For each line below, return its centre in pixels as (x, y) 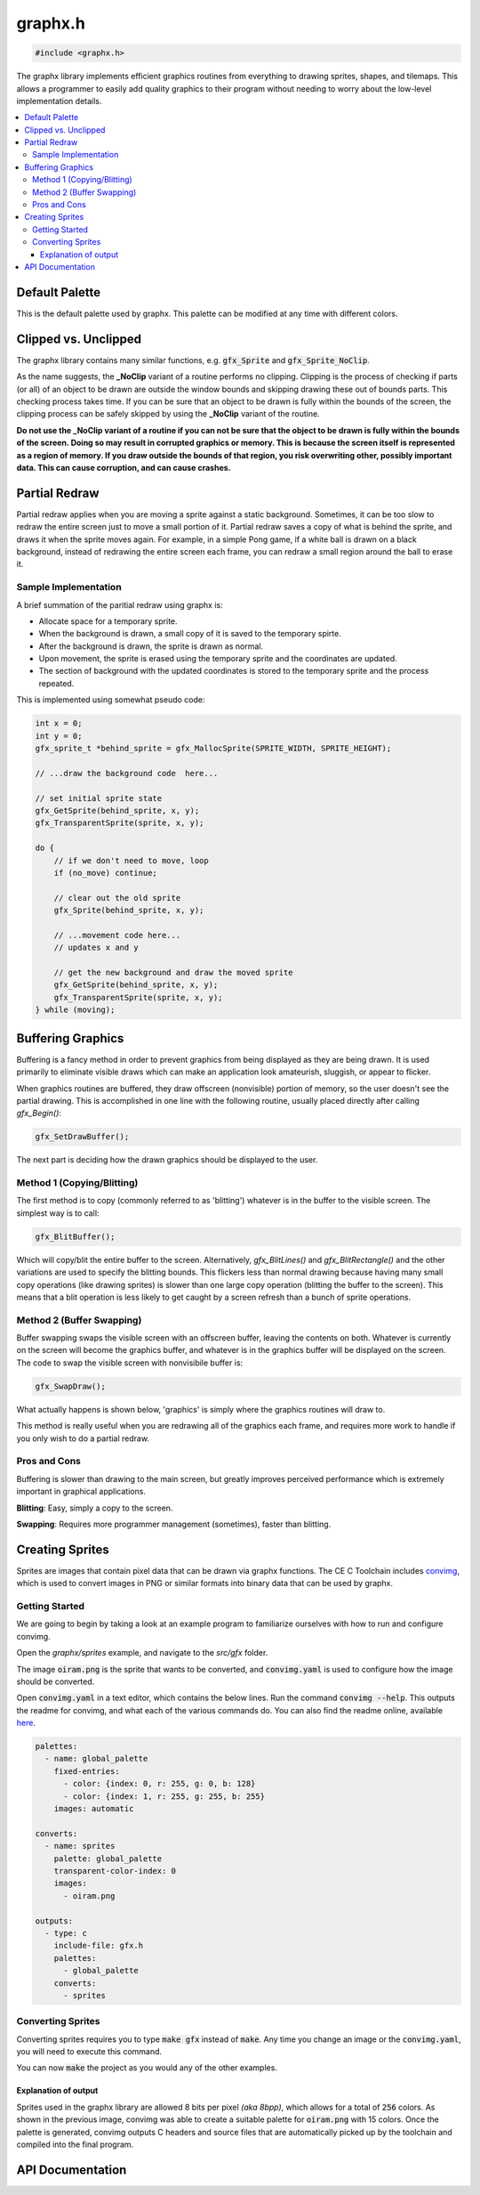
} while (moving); (75, 1010)
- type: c (66, 1933)
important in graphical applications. (81, 1492)
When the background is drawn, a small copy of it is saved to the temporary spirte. (190, 634)
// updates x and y (96, 948)
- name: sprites (80, 1846)
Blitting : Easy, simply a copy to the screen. (95, 1508)
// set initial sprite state (99, 798)
